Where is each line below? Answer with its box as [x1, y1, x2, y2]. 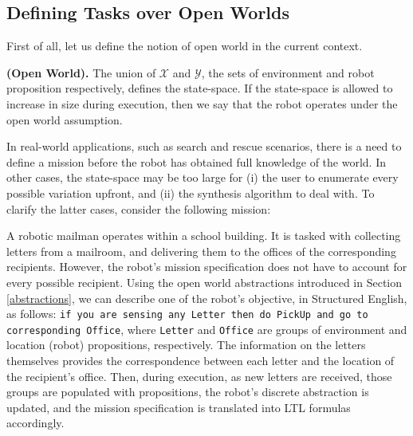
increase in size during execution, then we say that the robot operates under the [6, 95, 398, 112]
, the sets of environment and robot [201, 64, 375, 81]
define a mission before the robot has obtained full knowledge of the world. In [6, 153, 386, 170]
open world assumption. [6, 111, 123, 128]
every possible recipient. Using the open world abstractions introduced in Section [6, 273, 403, 290]
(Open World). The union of [6, 64, 156, 81]
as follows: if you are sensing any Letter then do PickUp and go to [6, 305, 368, 322]
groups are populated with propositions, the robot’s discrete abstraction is [6, 383, 369, 400]
